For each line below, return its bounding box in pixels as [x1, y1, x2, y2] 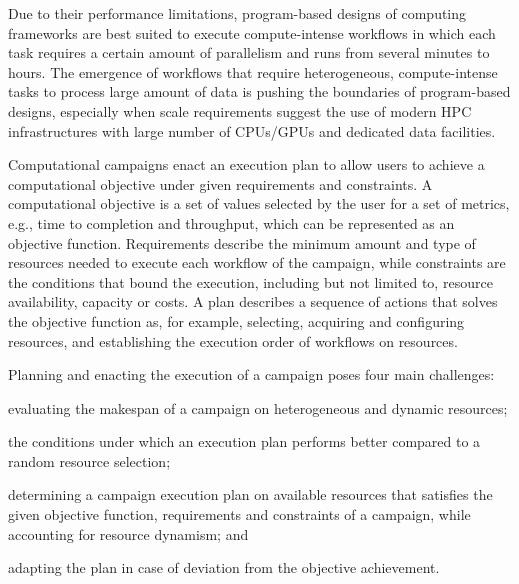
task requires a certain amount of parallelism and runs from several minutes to [8, 42, 490, 63]
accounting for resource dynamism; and [8, 523, 249, 544]
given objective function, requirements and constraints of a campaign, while [8, 504, 471, 525]
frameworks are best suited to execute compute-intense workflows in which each [8, 22, 496, 43]
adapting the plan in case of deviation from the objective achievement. [8, 557, 440, 578]
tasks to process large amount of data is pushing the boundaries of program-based [8, 81, 511, 102]
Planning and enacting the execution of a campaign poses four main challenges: [8, 364, 495, 385]
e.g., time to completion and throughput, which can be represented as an [8, 212, 455, 233]
